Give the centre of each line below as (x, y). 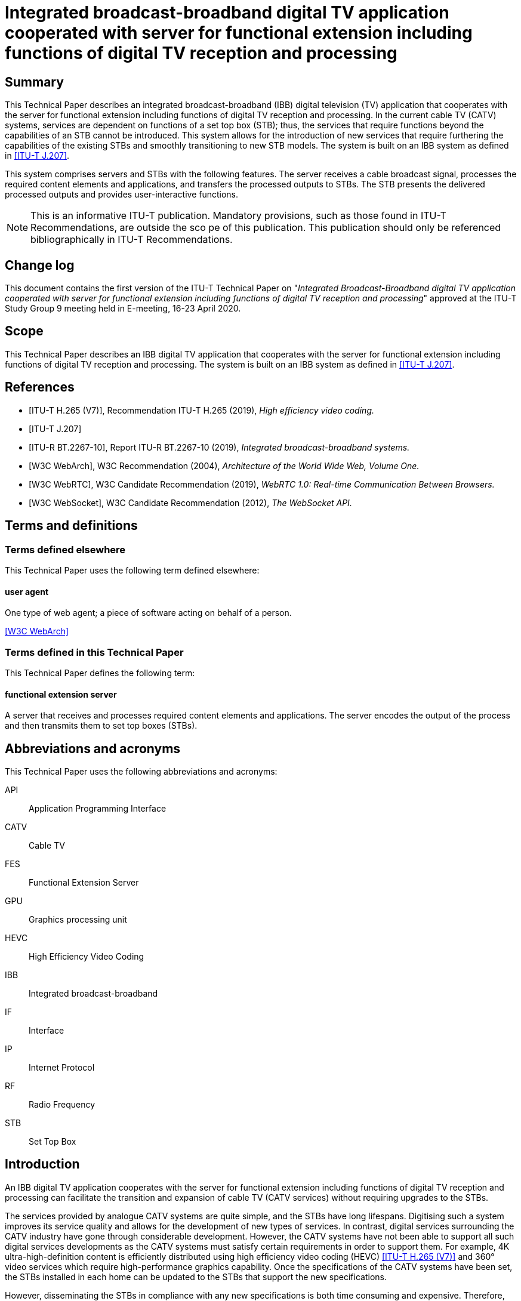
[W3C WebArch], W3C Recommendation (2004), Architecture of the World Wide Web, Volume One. (224, 465)
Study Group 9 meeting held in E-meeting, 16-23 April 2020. (123, 309)
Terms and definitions (71, 526)
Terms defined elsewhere (65, 549)
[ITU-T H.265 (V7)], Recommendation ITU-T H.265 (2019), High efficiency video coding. (201, 410)
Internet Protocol (62, 1067)
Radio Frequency (62, 1104)
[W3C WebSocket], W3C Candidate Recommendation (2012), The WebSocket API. (190, 502)
